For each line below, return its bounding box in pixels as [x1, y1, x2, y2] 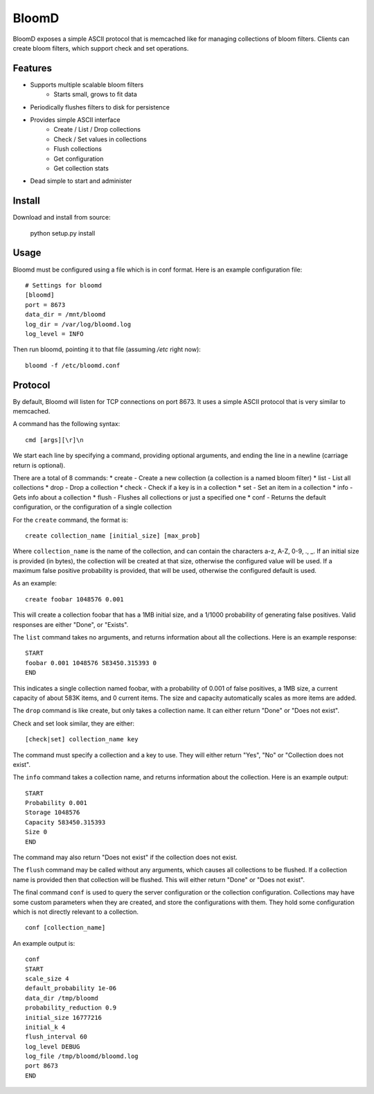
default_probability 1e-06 [25, 985, 117, 992]
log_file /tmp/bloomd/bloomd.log [25, 1052, 139, 1060]
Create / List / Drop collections [53, 125, 141, 134]
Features [12, 62, 52, 74]
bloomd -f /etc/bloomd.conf [25, 361, 121, 369]
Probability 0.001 [25, 799, 88, 807]
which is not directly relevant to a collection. [12, 908, 139, 916]
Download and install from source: [12, 213, 111, 222]
